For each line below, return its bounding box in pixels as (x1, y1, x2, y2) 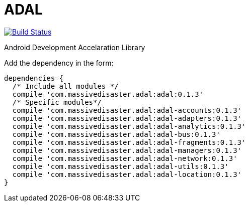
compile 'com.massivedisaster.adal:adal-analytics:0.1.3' (12, 122, 246, 130)
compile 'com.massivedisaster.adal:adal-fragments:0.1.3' (12, 138, 246, 146)
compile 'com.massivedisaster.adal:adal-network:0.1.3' (12, 154, 237, 162)
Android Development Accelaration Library (4, 43, 145, 52)
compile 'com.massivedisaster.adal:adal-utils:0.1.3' (12, 162, 229, 170)
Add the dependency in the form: (4, 58, 114, 67)
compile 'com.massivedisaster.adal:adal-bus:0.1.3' (12, 130, 220, 138)
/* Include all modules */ (12, 82, 119, 90)
